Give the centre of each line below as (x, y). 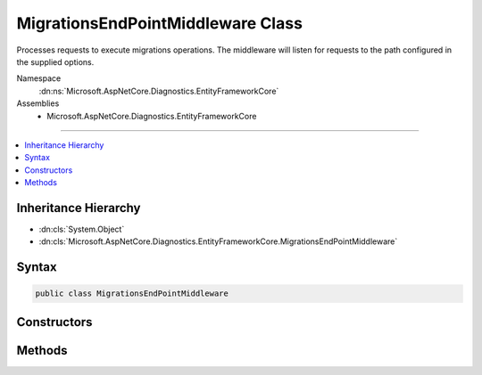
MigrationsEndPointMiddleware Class (160, 23)
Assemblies (38, 103)
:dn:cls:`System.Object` (82, 229)
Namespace (39, 78)
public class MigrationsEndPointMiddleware (132, 293)
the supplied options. (55, 61)
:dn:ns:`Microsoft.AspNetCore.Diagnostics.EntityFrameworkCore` (159, 91)
